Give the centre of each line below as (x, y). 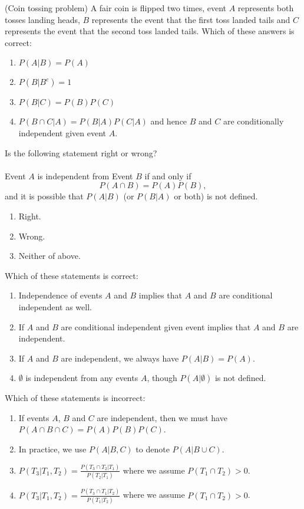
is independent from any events (82, 378)
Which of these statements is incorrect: (75, 398)
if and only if (168, 175)
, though (162, 378)
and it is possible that (44, 196)
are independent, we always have (120, 358)
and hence (169, 121)
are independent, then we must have (162, 417)
